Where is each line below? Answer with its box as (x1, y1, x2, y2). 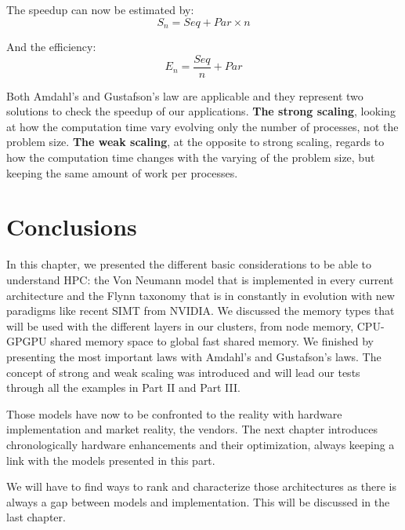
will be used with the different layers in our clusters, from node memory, (6, 317, 354, 334)
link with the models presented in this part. (6, 451, 215, 468)
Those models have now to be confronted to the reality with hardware (6, 405, 342, 422)
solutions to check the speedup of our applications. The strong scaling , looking (6, 103, 396, 119)
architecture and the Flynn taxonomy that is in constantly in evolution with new (6, 287, 395, 303)
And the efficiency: (6, 38, 96, 55)
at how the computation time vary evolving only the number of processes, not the (6, 118, 399, 134)
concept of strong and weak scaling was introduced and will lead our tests (6, 364, 360, 380)
